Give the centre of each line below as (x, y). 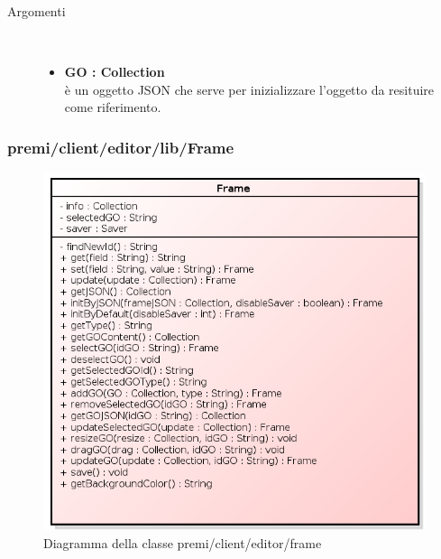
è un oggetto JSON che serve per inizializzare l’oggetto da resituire (249, 89)
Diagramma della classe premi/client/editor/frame (183, 542)
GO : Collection (115, 72)
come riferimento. (113, 107)
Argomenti (37, 11)
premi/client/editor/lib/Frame (121, 147)
